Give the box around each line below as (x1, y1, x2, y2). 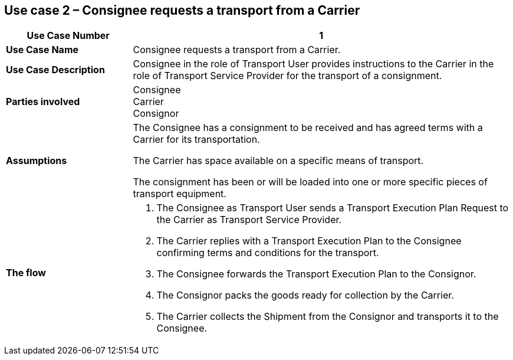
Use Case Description (6, 64, 105, 76)
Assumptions (6, 155, 67, 167)
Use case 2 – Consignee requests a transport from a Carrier (4, 3, 360, 18)
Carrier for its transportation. (133, 133, 260, 146)
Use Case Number (27, 30, 110, 42)
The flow (6, 267, 46, 279)
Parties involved (6, 96, 80, 108)
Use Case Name (6, 44, 79, 56)
